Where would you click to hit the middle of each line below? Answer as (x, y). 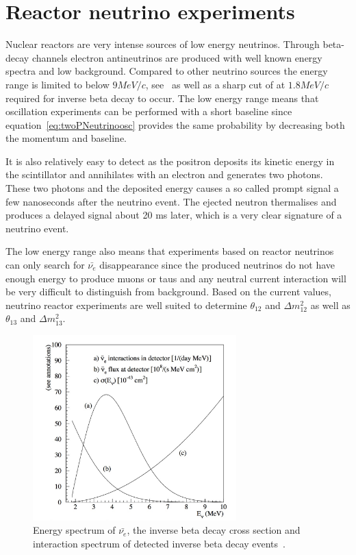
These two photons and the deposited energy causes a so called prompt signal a (172, 188)
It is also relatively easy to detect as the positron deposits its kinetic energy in (170, 161)
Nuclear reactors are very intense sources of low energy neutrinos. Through (163, 44)
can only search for (45, 265)
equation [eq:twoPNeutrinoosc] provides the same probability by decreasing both (175, 124)
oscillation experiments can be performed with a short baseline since (149, 111)
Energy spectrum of (74, 530)
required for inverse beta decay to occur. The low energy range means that (162, 98)
